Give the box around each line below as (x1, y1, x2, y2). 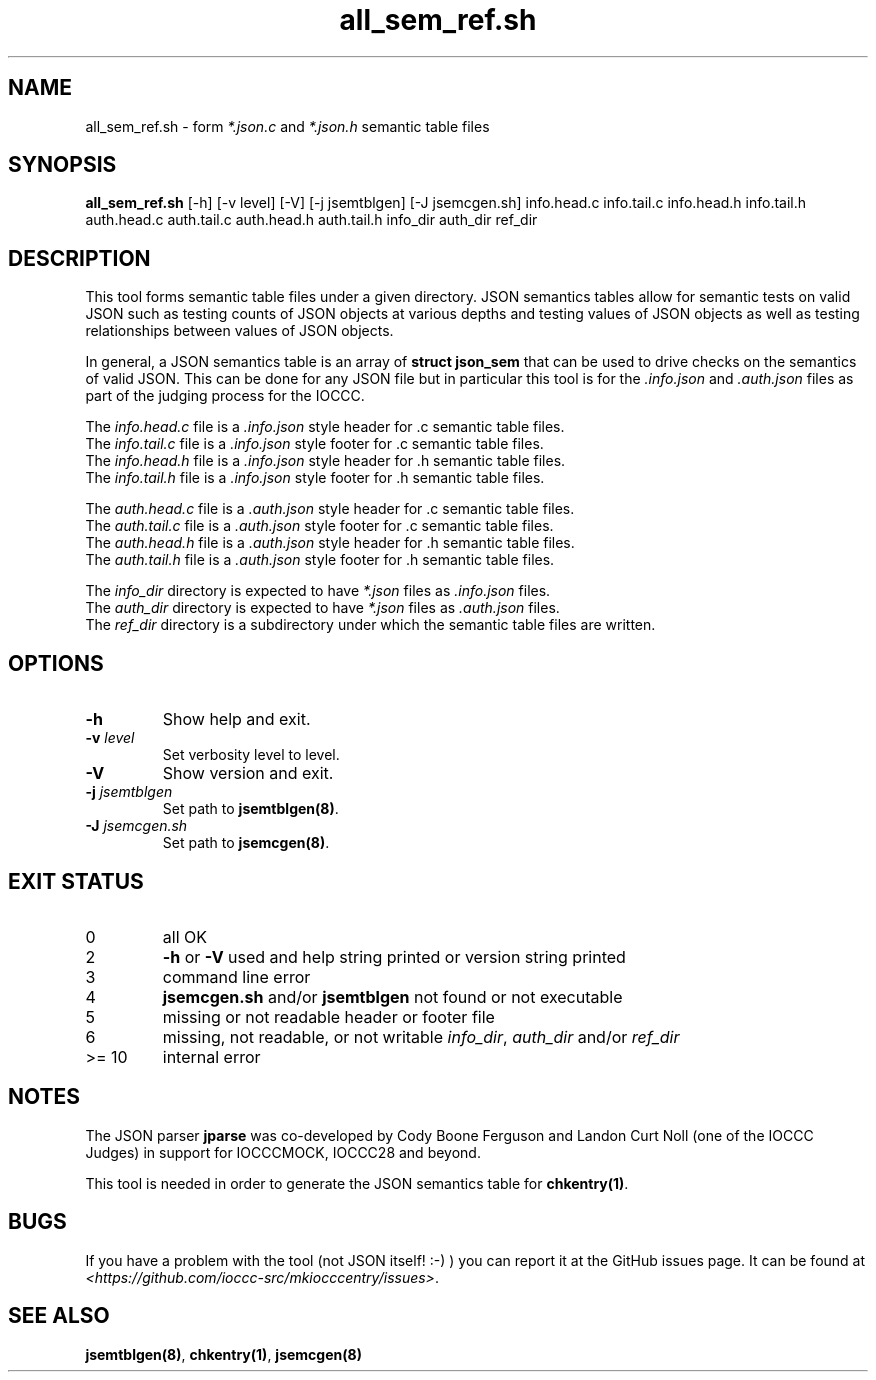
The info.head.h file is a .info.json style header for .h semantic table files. (85, 452, 566, 470)
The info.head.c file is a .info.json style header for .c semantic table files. (85, 418, 565, 436)
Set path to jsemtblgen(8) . (162, 800, 339, 818)
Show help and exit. (162, 709, 311, 730)
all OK (162, 926, 207, 947)
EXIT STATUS (8, 868, 144, 894)
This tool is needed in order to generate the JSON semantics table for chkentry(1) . (85, 1174, 629, 1192)
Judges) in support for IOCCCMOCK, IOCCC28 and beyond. (85, 1143, 481, 1161)
